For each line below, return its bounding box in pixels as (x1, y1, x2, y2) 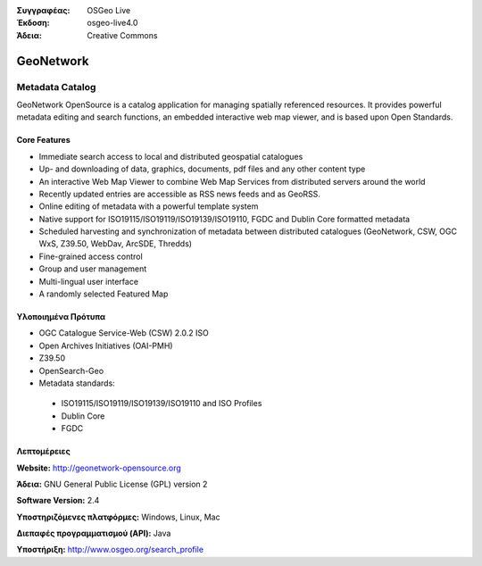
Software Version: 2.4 (16, 495, 100, 506)
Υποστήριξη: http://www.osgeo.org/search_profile (16, 545, 204, 555)
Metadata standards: (38, 378, 115, 388)
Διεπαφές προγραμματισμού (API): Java (16, 528, 171, 539)
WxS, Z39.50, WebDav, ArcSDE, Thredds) (38, 238, 192, 249)
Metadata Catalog (16, 80, 96, 93)
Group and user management (38, 263, 147, 274)
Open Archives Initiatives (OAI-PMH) (38, 340, 173, 351)
